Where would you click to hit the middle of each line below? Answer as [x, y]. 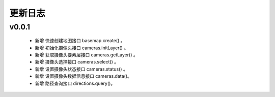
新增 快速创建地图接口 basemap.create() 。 [80, 41]
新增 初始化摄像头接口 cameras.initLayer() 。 [82, 48]
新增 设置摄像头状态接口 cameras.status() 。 [81, 69]
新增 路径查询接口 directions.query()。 [75, 83]
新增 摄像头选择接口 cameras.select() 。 [77, 62]
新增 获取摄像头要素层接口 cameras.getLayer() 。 [86, 55]
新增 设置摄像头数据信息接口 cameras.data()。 [84, 76]
